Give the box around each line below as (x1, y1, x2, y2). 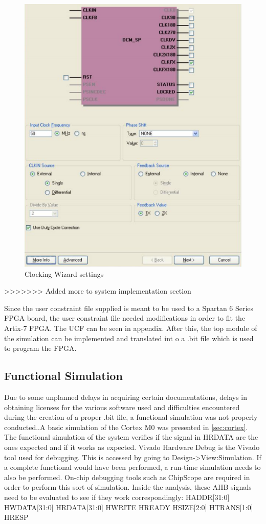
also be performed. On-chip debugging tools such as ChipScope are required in (4, 471, 250, 482)
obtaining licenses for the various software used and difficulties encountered (4, 401, 240, 412)
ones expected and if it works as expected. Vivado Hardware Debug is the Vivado (4, 441, 260, 452)
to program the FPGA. (4, 343, 77, 353)
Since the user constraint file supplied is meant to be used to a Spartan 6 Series (4, 302, 254, 313)
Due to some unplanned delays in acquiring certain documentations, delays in (4, 392, 248, 402)
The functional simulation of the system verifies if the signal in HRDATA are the (4, 432, 258, 442)
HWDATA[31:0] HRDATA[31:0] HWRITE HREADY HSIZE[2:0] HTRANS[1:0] (4, 502, 253, 512)
